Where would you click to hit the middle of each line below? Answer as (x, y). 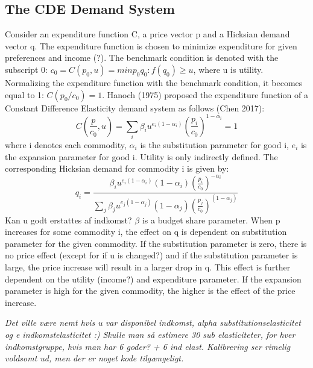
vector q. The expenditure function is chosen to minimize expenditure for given (151, 45)
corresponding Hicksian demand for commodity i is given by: (117, 168)
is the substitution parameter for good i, (214, 145)
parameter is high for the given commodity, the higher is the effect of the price (150, 291)
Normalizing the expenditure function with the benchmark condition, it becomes (154, 82)
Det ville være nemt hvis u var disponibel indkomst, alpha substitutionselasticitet (153, 323)
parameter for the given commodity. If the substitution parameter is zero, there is (156, 243)
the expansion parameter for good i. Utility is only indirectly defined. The (141, 156)
